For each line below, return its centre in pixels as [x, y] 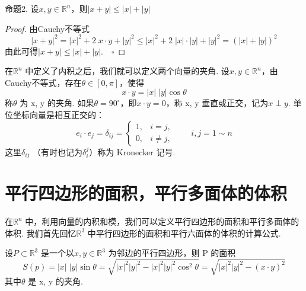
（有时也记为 [58, 151]
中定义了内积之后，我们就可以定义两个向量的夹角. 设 [127, 71]
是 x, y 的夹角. [55, 281]
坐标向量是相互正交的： [58, 115]
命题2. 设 [22, 8]
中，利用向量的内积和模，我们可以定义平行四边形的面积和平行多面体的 [162, 221]
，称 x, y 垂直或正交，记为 [217, 103]
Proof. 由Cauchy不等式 [47, 28]
